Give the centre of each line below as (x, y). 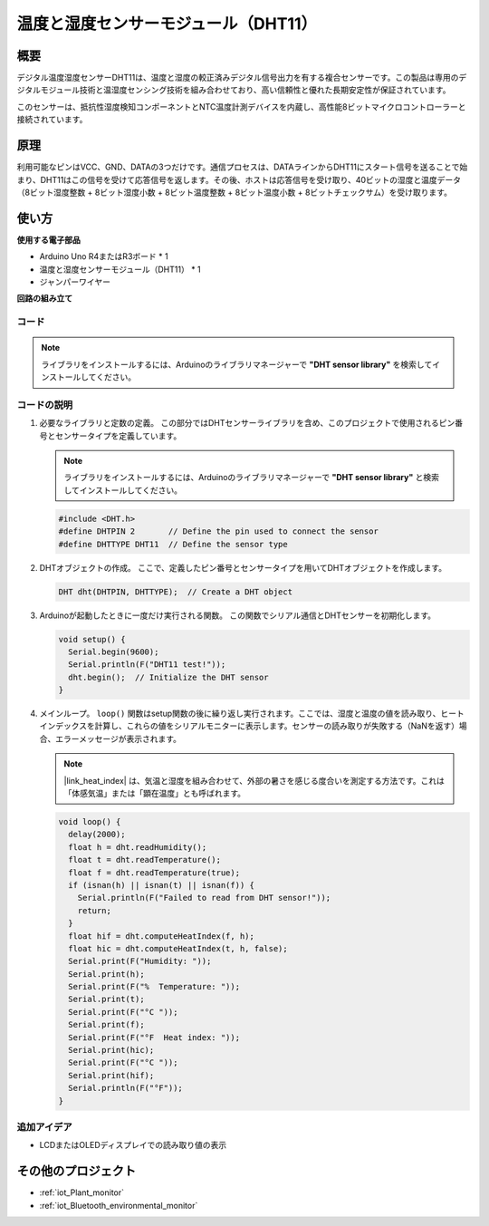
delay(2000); (97, 835)
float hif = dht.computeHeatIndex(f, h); (162, 936)
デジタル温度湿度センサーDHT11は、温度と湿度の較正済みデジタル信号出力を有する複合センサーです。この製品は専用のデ (242, 78)
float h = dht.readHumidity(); (138, 847)
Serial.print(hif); (111, 1075)
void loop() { (90, 822)
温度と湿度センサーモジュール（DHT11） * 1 (120, 269)
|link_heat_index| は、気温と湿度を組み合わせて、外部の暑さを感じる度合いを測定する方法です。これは (254, 780)
